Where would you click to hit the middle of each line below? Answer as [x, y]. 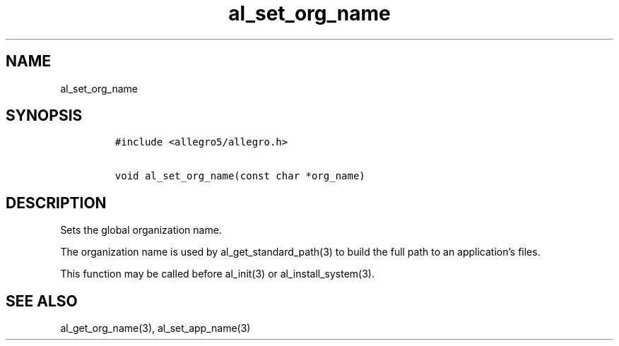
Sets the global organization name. [141, 230]
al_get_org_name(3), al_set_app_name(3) [155, 328]
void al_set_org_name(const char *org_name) [240, 176]
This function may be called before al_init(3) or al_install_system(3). [217, 274]
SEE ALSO [42, 301]
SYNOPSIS [44, 116]
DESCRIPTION [56, 203]
